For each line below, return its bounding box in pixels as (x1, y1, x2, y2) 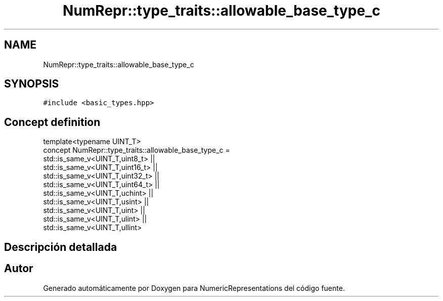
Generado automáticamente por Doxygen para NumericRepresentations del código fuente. (43, 283, 345, 292)
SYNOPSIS (4, 77, 59, 91)
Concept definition (4, 115, 101, 128)
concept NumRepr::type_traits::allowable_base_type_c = (43, 146, 230, 155)
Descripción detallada (4, 240, 117, 253)
